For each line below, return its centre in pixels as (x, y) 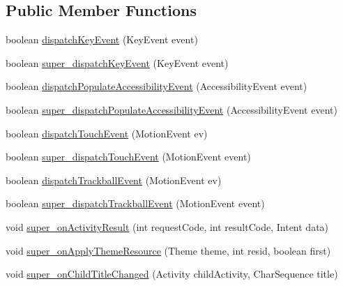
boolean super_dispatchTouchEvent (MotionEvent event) (128, 157)
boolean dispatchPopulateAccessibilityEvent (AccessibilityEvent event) (157, 86)
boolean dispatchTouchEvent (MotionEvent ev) (107, 133)
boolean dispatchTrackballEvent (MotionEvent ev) (114, 180)
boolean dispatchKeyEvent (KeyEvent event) (102, 39)
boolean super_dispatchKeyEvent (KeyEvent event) (117, 62)
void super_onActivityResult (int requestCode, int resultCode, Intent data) (167, 226)
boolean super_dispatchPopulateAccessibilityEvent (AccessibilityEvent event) (171, 109)
